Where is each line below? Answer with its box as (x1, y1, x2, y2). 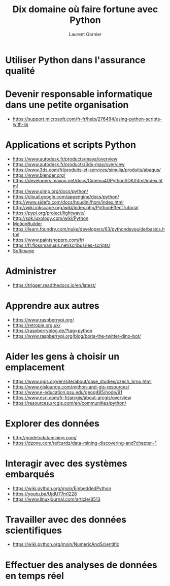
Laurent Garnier (69, 31, 102, 37)
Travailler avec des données (5, 514, 127, 525)
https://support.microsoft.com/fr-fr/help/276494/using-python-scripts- (12, 116, 162, 122)
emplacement (5, 362, 65, 373)
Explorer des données (5, 417, 100, 429)
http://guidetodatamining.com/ (12, 434, 77, 440)
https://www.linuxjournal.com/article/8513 (12, 496, 100, 502)
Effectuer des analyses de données (5, 559, 157, 571)
